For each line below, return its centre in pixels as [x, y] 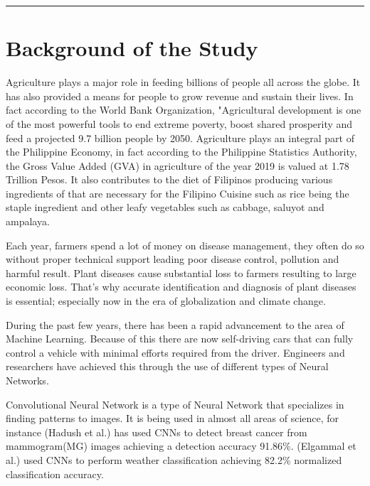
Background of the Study [132, 48]
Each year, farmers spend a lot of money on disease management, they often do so [185, 245]
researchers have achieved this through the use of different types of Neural [167, 366]
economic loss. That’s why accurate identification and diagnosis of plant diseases [181, 287]
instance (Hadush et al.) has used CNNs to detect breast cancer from [157, 432]
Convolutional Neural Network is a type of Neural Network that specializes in [175, 404]
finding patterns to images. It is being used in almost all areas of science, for [173, 418]
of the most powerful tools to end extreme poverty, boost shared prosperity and [179, 123]
